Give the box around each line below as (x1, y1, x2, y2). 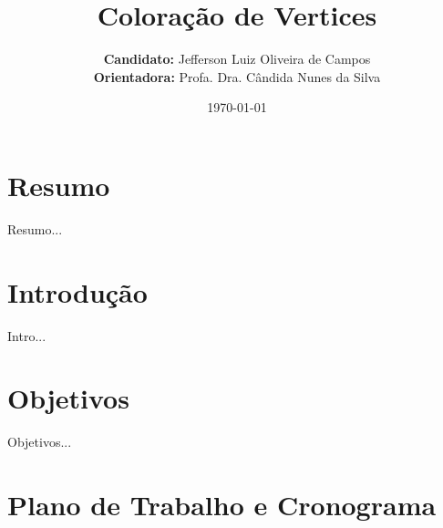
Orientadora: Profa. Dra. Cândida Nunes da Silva (93, 67, 381, 86)
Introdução (7, 273, 148, 310)
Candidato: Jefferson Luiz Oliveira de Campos (103, 49, 371, 68)
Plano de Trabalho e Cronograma (7, 486, 437, 523)
